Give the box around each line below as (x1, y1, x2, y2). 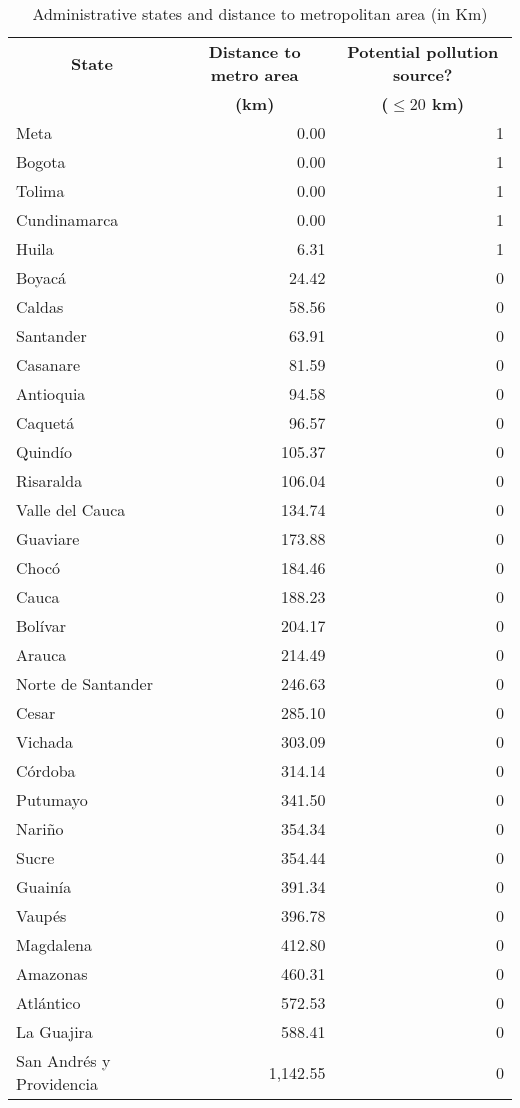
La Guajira (16, 1020, 93, 1043)
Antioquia (16, 382, 86, 405)
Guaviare (16, 527, 80, 550)
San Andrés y (16, 1049, 111, 1072)
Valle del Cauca (16, 498, 126, 521)
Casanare (16, 353, 81, 376)
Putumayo (16, 788, 88, 811)
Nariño (16, 817, 64, 840)
